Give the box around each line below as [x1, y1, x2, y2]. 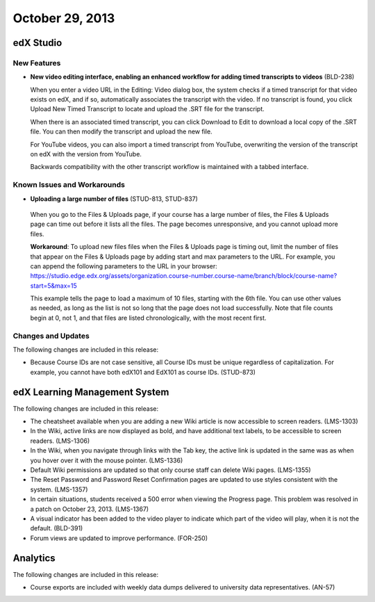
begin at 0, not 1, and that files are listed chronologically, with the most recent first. [30, 314, 267, 322]
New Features [12, 58, 61, 67]
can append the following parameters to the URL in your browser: [30, 261, 218, 270]
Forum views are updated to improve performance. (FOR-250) [30, 534, 208, 542]
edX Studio [12, 37, 62, 49]
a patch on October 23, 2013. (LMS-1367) [30, 505, 149, 513]
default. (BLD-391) [30, 524, 83, 532]
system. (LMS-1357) [30, 485, 88, 494]
